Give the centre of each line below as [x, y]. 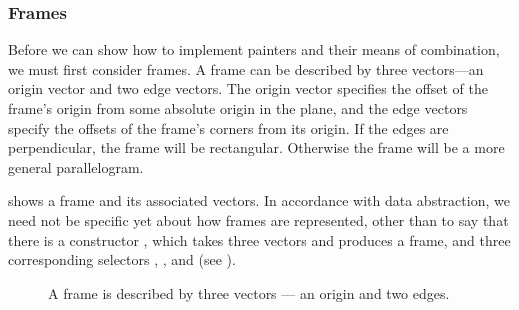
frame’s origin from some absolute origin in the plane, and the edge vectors [238, 108]
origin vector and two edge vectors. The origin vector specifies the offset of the [248, 88]
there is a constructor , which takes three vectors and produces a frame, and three [259, 239]
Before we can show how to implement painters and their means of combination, [254, 49]
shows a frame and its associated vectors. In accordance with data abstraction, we [259, 200]
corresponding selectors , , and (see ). [122, 259]
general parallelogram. [76, 166]
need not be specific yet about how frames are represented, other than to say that [258, 219]
